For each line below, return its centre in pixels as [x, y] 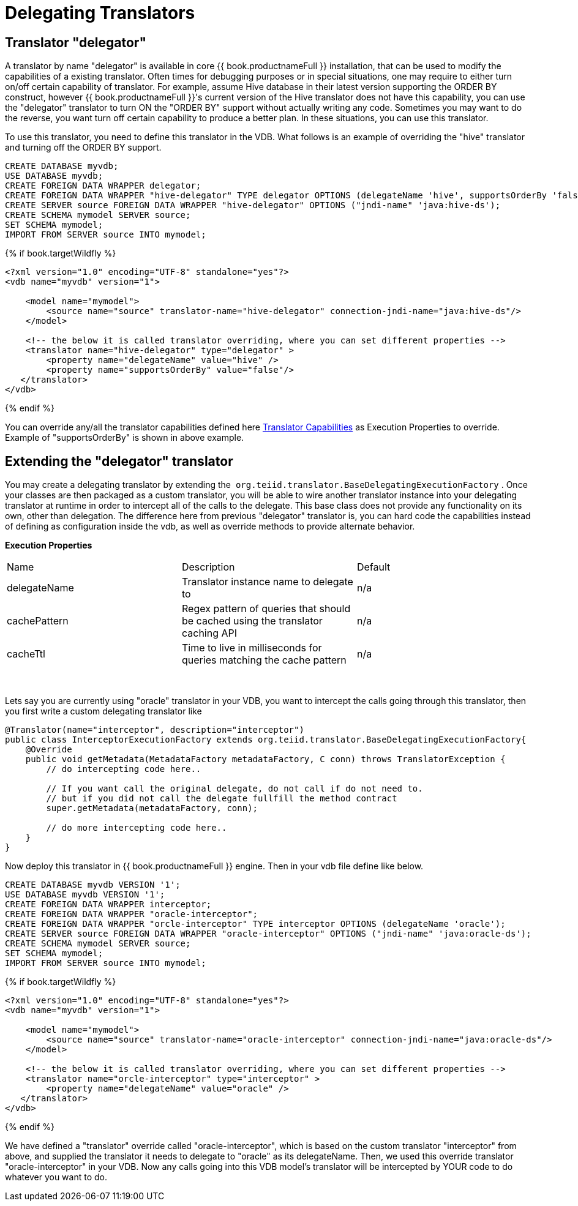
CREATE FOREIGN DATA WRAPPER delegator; [103, 186]
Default [373, 567]
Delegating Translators [100, 13]
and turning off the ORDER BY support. [83, 148]
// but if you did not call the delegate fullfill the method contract [222, 799]
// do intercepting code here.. [124, 769]
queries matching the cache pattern [264, 660]
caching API [209, 633]
